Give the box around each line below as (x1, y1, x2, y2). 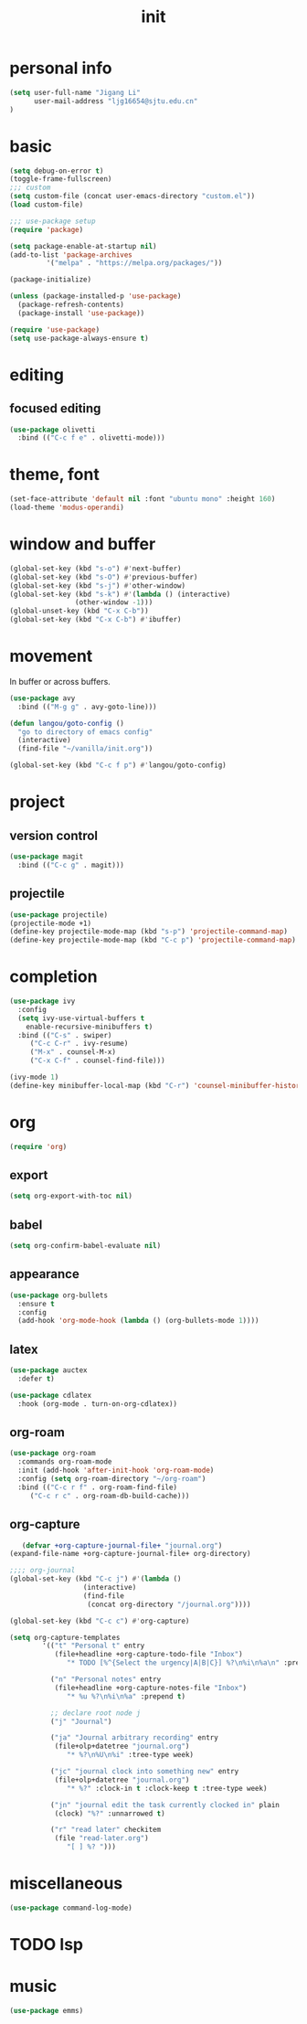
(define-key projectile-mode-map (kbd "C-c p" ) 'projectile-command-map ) (9, 935, 297, 945)
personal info (9, 58, 112, 79)
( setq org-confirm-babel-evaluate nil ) (9, 1241, 162, 1251)
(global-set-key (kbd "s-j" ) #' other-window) (9, 581, 185, 591)
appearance (9, 1266, 79, 1282)
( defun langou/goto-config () (9, 719, 125, 728)
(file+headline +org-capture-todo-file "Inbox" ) (54, 1650, 244, 1659)
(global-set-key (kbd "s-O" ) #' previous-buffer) (9, 572, 198, 581)
